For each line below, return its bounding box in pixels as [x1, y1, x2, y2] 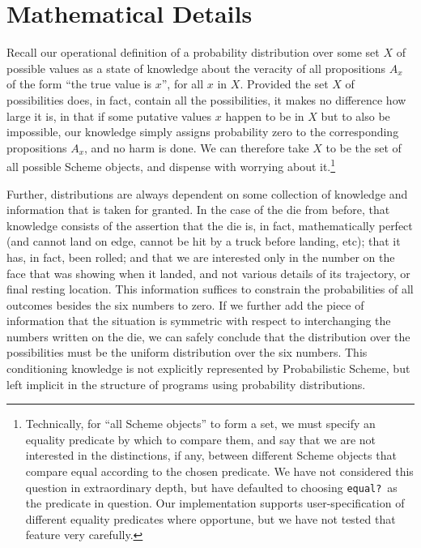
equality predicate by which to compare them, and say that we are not [25, 430, 376, 447]
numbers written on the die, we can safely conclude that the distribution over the [6, 328, 410, 345]
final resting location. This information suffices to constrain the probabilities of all [6, 280, 414, 298]
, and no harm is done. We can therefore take [84, 139, 309, 156]
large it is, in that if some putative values [6, 107, 212, 124]
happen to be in [225, 107, 304, 124]
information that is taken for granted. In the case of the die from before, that [6, 201, 390, 218]
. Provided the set [240, 75, 329, 92]
